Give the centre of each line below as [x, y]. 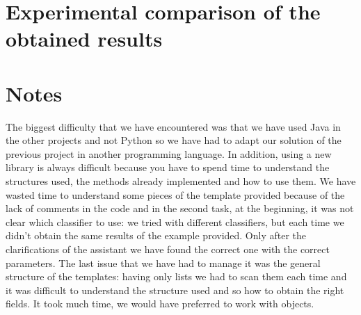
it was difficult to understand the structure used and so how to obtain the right [175, 290]
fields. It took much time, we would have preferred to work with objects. [160, 304]
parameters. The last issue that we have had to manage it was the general [163, 262]
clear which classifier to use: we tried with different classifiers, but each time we [175, 221]
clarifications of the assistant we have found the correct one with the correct [168, 249]
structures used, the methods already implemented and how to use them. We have [181, 181]
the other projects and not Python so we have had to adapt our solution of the [174, 140]
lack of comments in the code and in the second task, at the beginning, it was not [180, 208]
